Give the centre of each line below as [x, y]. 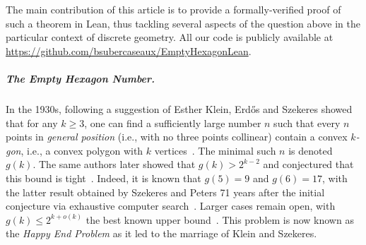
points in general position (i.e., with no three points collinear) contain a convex [177, 137]
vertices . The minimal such [215, 150]
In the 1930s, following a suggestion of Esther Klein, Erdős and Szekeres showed [179, 108]
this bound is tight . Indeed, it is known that [104, 178]
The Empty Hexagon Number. [81, 78]
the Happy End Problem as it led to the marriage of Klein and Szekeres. [161, 233]
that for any [32, 122]
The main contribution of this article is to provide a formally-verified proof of [173, 9]
